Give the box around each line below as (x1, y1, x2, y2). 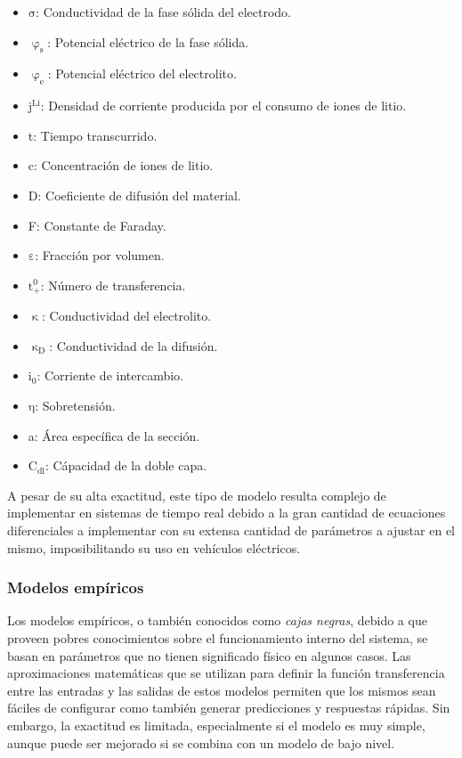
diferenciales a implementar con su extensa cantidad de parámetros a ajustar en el (7, 520, 455, 539)
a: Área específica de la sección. (28, 426, 200, 444)
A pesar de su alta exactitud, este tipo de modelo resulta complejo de (7, 485, 386, 504)
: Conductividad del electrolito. (41, 306, 212, 325)
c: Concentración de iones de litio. (28, 156, 214, 175)
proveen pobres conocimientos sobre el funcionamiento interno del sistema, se (7, 628, 428, 647)
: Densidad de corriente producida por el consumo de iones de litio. (40, 96, 407, 115)
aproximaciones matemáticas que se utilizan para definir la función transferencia (7, 664, 445, 682)
